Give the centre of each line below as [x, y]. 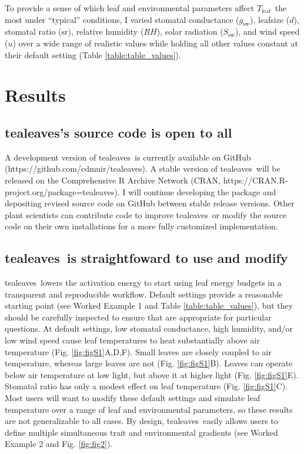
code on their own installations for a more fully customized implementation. [141, 226]
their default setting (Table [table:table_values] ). [93, 54]
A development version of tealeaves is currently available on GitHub [128, 157]
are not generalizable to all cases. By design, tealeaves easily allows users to [141, 421]
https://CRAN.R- [255, 180]
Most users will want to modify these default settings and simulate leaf [133, 398]
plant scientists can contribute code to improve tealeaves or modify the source [146, 214]
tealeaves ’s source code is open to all [118, 132]
